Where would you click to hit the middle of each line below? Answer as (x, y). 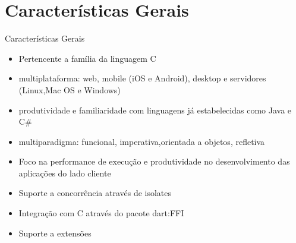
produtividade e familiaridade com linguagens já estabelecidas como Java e (155, 110)
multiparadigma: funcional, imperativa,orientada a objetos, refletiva (142, 141)
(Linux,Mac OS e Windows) (70, 89)
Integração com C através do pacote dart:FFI (101, 213)
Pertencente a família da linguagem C (87, 58)
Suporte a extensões (55, 233)
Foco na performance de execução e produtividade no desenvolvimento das (154, 161)
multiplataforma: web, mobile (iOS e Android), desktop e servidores (142, 78)
